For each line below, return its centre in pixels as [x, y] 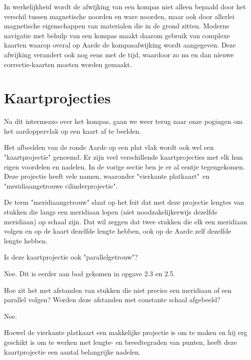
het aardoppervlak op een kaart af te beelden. [73, 131]
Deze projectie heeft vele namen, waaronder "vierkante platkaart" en [107, 176]
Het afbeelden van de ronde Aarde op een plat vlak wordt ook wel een [109, 147]
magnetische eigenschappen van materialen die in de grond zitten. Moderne [117, 26]
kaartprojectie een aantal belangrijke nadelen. [72, 351]
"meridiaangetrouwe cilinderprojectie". [61, 185]
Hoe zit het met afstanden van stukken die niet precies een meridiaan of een [118, 290]
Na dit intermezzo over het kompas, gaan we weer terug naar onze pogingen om [123, 121]
